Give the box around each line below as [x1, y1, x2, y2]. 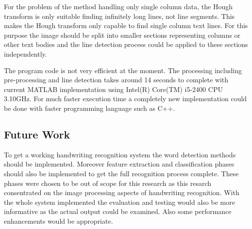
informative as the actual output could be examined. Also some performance [4, 206, 232, 216]
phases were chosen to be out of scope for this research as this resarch [4, 178, 212, 188]
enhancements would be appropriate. [4, 215, 113, 226]
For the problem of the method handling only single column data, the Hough [4, 1, 233, 11]
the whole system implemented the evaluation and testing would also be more [4, 197, 235, 207]
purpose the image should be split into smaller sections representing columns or [4, 30, 240, 40]
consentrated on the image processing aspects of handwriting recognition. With [4, 187, 239, 198]
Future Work [4, 126, 70, 141]
